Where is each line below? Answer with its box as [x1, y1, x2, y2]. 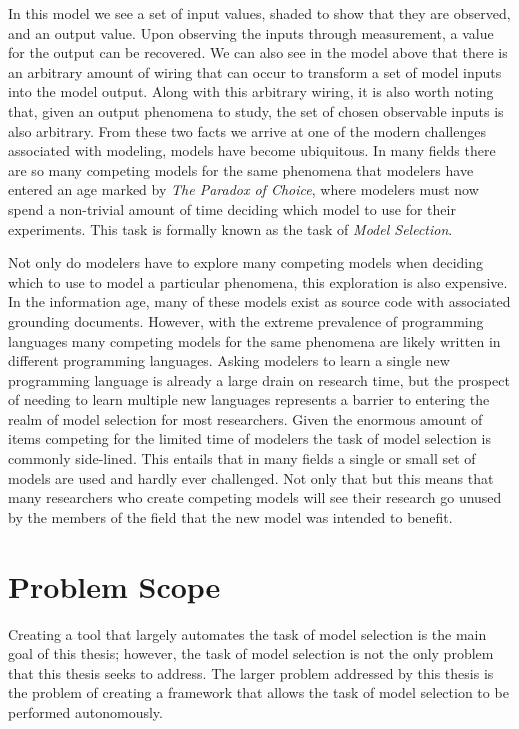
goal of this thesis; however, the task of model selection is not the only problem [8, 643, 494, 664]
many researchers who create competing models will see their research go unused [8, 487, 502, 508]
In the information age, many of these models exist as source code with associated [8, 291, 511, 312]
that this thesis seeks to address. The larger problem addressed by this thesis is [8, 662, 494, 683]
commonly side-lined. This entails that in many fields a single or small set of [8, 448, 476, 469]
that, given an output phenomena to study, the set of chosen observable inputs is [8, 100, 504, 121]
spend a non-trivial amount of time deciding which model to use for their [8, 198, 456, 219]
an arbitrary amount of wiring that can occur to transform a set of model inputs [8, 61, 502, 82]
